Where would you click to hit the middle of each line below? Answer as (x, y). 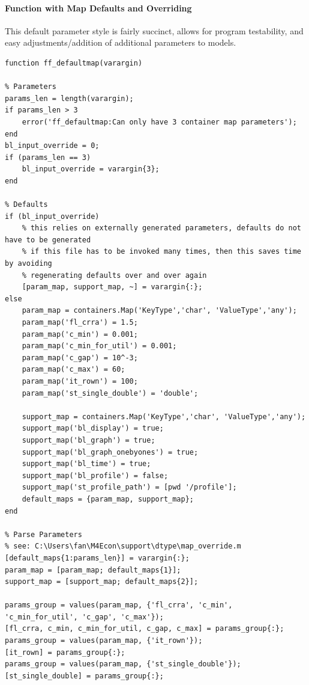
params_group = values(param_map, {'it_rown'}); (104, 641)
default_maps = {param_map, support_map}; (108, 499)
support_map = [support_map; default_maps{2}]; (102, 582)
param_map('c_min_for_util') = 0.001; (99, 346)
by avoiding (28, 264)
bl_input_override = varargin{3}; (91, 169)
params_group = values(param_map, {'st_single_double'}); (123, 664)
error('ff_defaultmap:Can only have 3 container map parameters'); (159, 122)
